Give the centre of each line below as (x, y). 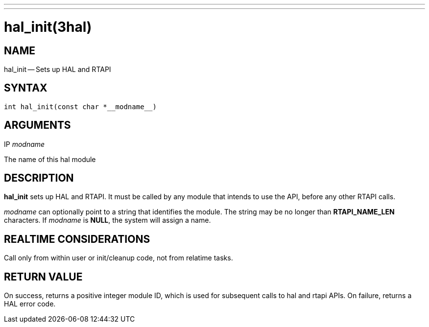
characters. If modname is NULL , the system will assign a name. (107, 220)
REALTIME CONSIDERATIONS (77, 239)
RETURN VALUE (43, 277)
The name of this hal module (50, 159)
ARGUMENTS (37, 125)
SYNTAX (26, 88)
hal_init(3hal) (48, 27)
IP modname (24, 144)
